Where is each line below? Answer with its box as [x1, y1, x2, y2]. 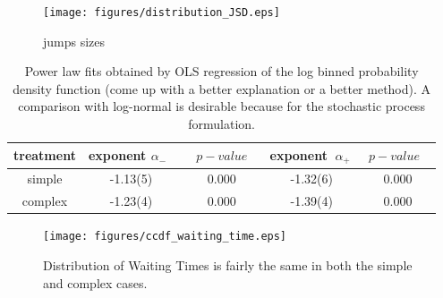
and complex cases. [43, 273, 148, 292]
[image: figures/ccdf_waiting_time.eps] [43, 230, 287, 243]
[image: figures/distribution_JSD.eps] [43, 6, 280, 19]
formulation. [188, 115, 255, 133]
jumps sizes [43, 31, 106, 50]
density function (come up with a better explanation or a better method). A [13, 79, 431, 98]
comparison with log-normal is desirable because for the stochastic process [18, 97, 425, 115]
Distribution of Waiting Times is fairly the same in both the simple [43, 255, 413, 274]
